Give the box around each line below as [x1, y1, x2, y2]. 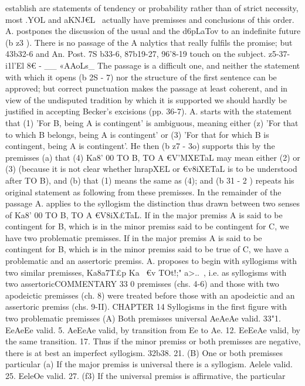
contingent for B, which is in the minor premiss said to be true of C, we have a [5, 243, 289, 255]
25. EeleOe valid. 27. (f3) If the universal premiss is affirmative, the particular [5, 370, 286, 381]
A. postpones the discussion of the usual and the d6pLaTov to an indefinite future [5, 25, 301, 37]
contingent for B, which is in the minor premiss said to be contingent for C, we [5, 220, 289, 232]
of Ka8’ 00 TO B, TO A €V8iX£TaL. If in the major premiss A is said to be [5, 208, 283, 221]
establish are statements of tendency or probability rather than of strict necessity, [5, 2, 299, 13]
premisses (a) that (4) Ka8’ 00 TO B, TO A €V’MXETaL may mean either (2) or [5, 151, 300, 163]
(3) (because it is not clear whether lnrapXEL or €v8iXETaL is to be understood [5, 162, 297, 175]
